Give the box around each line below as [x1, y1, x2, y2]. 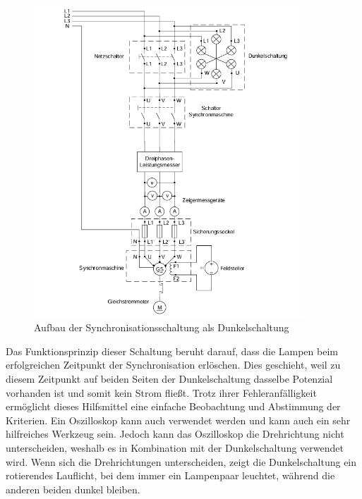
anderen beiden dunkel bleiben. [6, 481, 140, 496]
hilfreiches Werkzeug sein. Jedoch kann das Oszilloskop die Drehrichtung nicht [6, 426, 344, 441]
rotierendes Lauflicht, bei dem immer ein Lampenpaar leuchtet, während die [6, 468, 335, 483]
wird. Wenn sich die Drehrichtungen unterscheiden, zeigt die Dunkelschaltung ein [6, 454, 357, 469]
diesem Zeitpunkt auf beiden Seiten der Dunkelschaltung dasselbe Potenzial [6, 371, 333, 386]
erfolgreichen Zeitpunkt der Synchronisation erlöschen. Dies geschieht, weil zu [6, 357, 341, 372]
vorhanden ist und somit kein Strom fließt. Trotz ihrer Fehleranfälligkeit [6, 385, 317, 400]
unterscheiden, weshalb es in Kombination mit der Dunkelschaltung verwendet [6, 440, 344, 455]
